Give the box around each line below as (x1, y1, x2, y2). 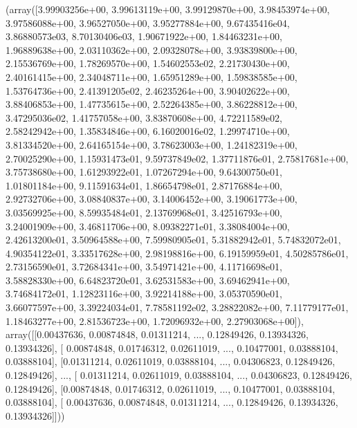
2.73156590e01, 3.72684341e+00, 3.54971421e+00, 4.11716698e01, (6, 259, 282, 274)
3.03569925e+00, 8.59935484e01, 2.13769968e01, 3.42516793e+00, (6, 205, 282, 219)
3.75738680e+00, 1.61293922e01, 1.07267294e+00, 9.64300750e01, (6, 165, 282, 179)
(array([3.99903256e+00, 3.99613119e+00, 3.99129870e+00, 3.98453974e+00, (6, 2, 330, 16)
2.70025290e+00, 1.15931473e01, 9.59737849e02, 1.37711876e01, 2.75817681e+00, (6, 151, 349, 165)
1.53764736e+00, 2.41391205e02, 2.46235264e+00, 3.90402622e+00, (6, 83, 290, 97)
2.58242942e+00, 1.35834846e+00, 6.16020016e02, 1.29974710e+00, (6, 124, 290, 138)
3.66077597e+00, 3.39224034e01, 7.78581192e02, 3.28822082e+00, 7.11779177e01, (6, 300, 349, 315)
